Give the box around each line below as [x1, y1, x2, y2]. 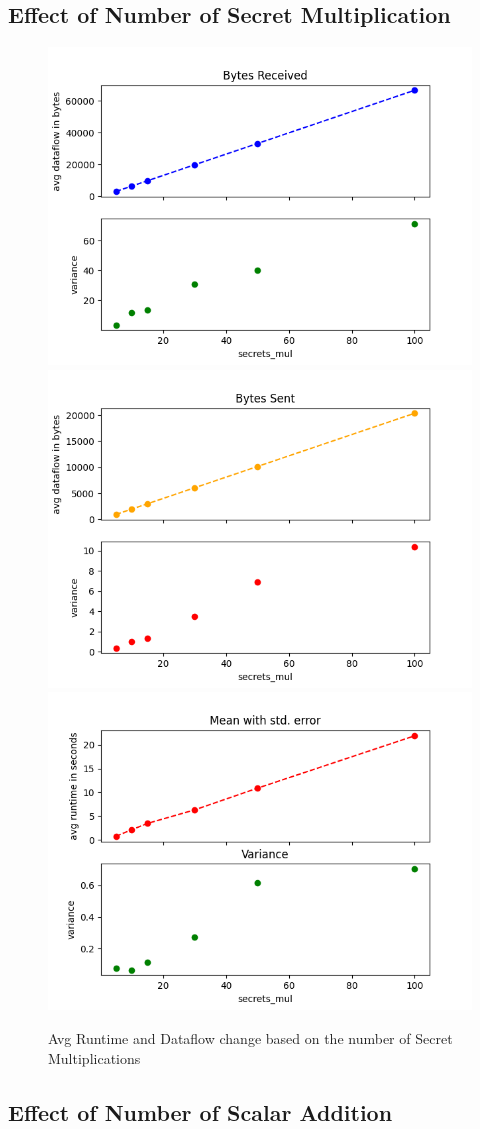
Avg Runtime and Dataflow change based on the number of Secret [48, 1027, 453, 1048]
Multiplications [48, 1047, 141, 1068]
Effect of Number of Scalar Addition [8, 1096, 393, 1127]
